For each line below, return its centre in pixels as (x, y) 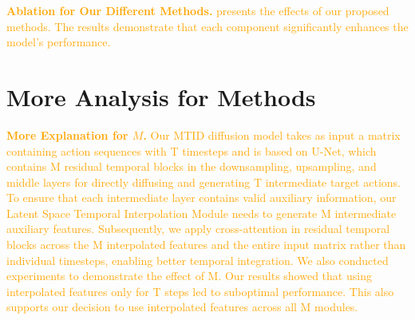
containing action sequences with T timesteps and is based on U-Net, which (192, 150)
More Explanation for (67, 134)
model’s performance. (59, 42)
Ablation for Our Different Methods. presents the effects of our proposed (198, 10)
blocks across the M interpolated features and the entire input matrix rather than (206, 245)
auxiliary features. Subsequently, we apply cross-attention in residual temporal (198, 229)
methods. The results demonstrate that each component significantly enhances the (207, 26)
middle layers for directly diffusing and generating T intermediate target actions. (204, 182)
